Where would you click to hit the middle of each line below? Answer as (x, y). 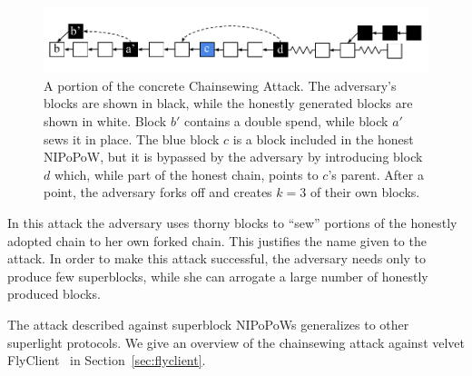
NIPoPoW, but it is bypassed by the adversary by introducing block (233, 157)
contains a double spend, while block (286, 121)
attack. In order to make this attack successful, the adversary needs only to (217, 258)
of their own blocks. (365, 192)
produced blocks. (54, 294)
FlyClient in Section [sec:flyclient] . (107, 360)
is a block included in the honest (323, 139)
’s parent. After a (376, 174)
